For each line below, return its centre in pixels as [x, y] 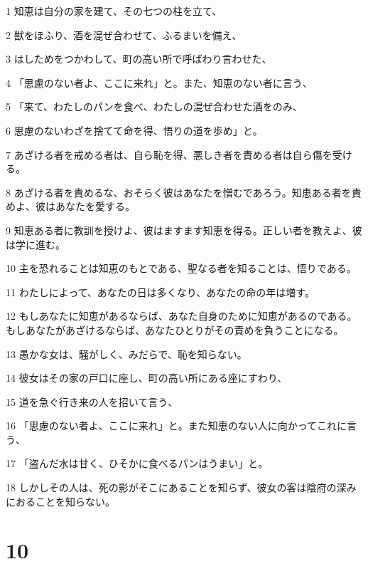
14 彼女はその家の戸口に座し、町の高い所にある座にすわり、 [147, 378]
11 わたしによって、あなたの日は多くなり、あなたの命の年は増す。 [160, 292]
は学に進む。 [36, 244]
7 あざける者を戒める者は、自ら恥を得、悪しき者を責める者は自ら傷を [169, 154]
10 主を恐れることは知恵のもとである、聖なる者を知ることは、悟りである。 [181, 268]
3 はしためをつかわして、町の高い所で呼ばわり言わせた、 [139, 59]
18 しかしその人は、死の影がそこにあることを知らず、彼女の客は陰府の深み [181, 487]
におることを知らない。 [60, 501]
